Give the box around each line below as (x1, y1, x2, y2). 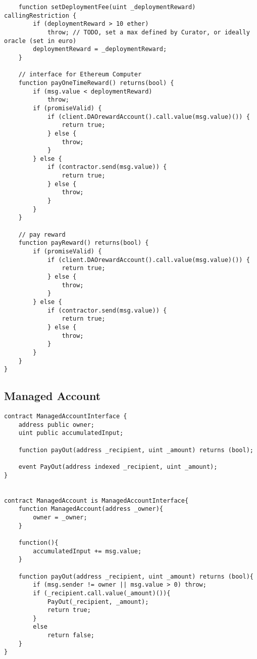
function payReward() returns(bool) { (18, 239, 149, 247)
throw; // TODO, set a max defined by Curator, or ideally (47, 28, 250, 36)
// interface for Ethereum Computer (18, 71, 142, 78)
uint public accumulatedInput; (18, 429, 124, 437)
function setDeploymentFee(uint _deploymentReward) (18, 4, 196, 11)
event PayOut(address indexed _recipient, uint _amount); (18, 463, 218, 471)
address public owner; (18, 421, 94, 428)
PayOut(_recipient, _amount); (47, 598, 149, 605)
